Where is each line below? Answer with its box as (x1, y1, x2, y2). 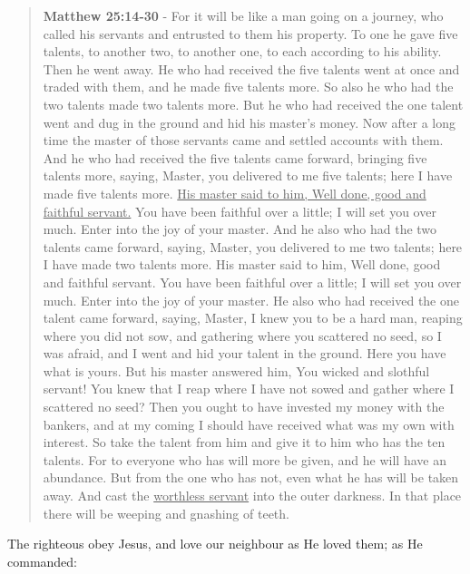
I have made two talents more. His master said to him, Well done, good (43, 255, 441, 274)
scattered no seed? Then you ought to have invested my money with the (43, 397, 445, 416)
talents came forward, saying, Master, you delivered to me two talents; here (43, 237, 463, 256)
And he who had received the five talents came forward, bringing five (43, 148, 427, 167)
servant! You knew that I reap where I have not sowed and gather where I (43, 379, 455, 398)
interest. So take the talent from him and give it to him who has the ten (43, 433, 446, 452)
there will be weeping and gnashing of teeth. (43, 503, 289, 522)
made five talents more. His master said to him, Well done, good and (43, 183, 426, 202)
